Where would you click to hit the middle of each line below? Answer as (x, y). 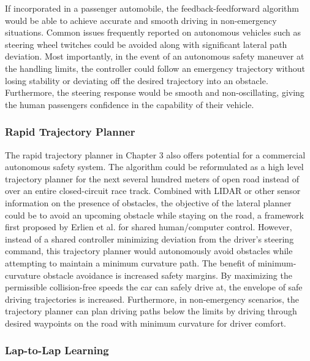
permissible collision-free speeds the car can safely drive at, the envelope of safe (154, 287)
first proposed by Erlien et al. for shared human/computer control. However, (149, 227)
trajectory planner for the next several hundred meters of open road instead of (152, 178)
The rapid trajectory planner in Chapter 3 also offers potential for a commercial (155, 154)
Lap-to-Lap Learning (57, 350)
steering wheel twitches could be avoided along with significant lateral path (146, 44)
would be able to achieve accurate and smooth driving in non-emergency (141, 20)
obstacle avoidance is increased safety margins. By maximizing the (168, 275)
